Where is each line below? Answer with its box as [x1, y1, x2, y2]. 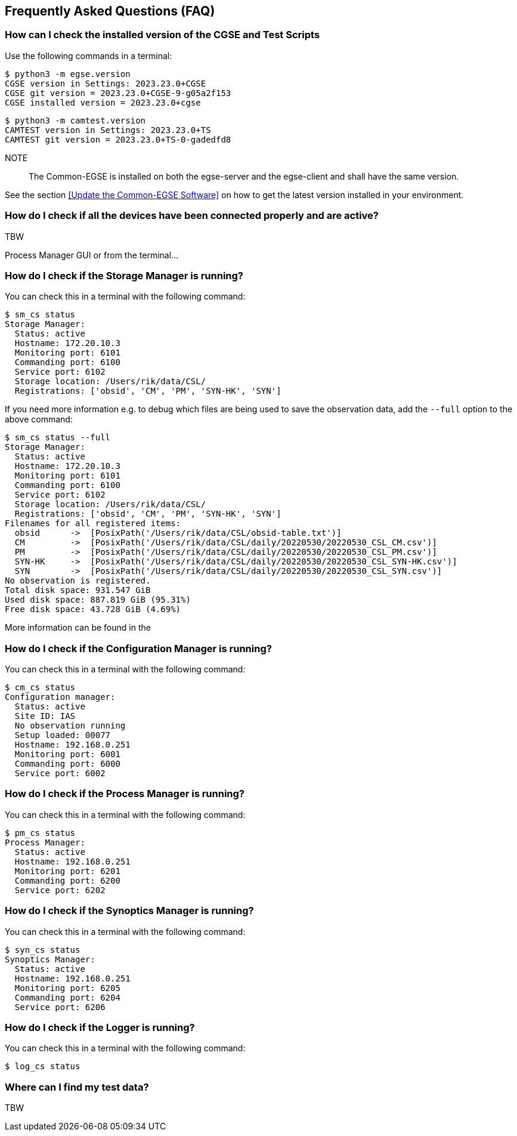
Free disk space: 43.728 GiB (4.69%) [5, 604, 181, 615]
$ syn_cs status [5, 944, 81, 955]
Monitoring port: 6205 [14, 983, 120, 993]
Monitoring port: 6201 [14, 866, 120, 876]
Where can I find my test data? [5, 1081, 149, 1093]
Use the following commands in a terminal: [5, 50, 172, 61]
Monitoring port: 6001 [14, 749, 120, 760]
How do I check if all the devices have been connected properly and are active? [5, 209, 379, 222]
